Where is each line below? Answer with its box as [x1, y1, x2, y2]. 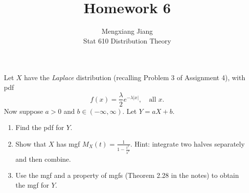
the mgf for [15, 179, 49, 190]
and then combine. [15, 153, 71, 164]
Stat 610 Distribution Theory [83, 35, 171, 45]
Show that [15, 138, 46, 149]
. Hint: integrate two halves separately [130, 138, 245, 149]
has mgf [56, 138, 80, 149]
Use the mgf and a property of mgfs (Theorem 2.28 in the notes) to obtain [15, 170, 239, 180]
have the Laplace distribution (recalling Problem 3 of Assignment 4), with [24, 72, 246, 83]
